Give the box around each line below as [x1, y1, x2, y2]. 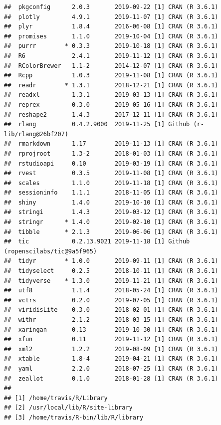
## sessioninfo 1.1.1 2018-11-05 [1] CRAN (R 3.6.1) [4, 189, 219, 197]
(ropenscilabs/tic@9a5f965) [4, 247, 97, 255]
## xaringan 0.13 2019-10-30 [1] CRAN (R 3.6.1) [4, 326, 219, 333]
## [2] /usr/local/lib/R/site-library [4, 404, 133, 412]
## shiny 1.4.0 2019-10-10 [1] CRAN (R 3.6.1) [4, 199, 219, 206]
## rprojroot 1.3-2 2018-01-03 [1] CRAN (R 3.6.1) [4, 150, 219, 157]
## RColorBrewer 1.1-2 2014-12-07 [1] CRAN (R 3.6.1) [4, 62, 219, 69]
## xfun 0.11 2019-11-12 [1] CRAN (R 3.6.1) [4, 336, 219, 343]
